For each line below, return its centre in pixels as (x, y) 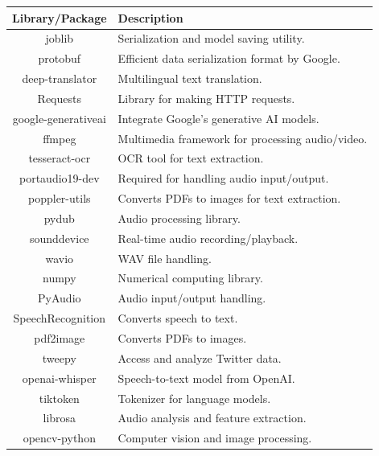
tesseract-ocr (60, 158)
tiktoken (59, 398)
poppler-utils (60, 198)
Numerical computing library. (190, 278)
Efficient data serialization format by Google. (229, 58)
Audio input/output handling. (192, 298)
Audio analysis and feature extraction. (212, 418)
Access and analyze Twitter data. (200, 357)
